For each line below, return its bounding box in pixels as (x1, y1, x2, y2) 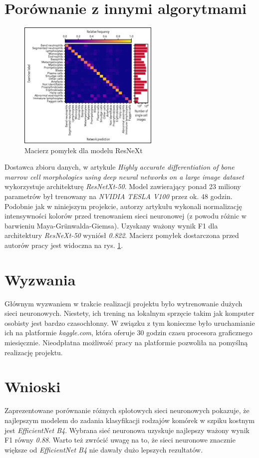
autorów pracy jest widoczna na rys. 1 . (4, 239, 123, 250)
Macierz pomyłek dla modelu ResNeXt (24, 145, 143, 155)
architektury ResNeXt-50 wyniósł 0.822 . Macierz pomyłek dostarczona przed (4, 230, 239, 240)
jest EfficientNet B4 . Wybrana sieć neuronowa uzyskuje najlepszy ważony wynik (4, 425, 250, 435)
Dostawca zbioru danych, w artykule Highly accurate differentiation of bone (4, 162, 235, 172)
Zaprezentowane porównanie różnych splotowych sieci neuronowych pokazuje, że (4, 405, 250, 416)
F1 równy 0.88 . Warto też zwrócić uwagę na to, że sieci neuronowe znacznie (4, 435, 236, 445)
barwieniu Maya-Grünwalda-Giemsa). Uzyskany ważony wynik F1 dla (4, 220, 218, 230)
